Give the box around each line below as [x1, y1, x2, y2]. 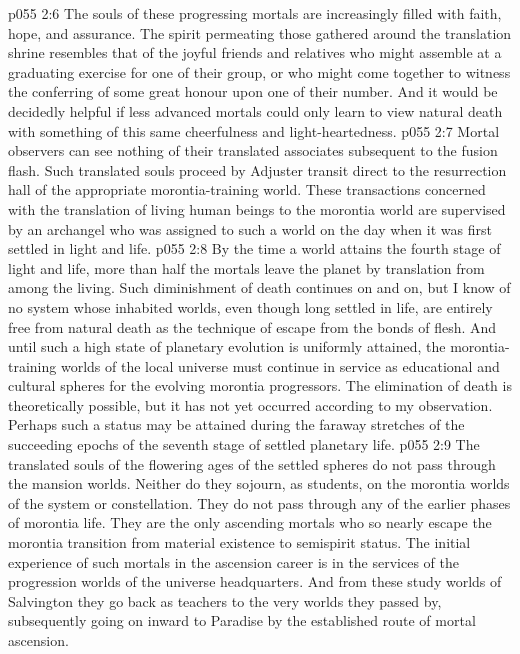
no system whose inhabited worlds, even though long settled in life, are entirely [8, 296, 493, 317]
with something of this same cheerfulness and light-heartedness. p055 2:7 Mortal [8, 120, 500, 141]
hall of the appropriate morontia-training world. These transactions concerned [8, 179, 486, 200]
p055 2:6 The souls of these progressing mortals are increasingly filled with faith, [8, 3, 502, 23]
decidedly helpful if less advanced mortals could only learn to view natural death [8, 100, 503, 121]
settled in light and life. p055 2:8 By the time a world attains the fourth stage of [8, 238, 501, 259]
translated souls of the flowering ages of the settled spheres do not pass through [8, 453, 496, 474]
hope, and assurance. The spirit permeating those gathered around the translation [8, 22, 512, 43]
